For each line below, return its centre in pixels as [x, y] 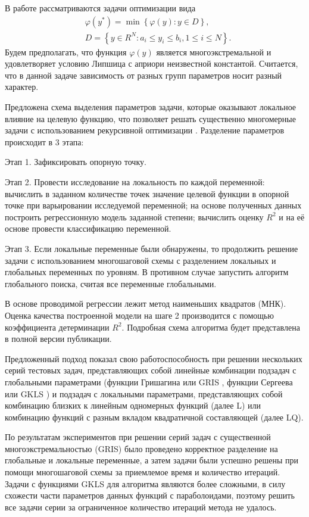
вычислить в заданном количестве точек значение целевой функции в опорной [147, 193]
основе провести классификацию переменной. [88, 228]
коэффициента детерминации [57, 327]
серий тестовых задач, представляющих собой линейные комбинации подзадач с [151, 370]
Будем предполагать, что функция [66, 52]
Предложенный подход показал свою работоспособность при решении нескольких [154, 358]
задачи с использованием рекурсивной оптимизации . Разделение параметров [145, 130]
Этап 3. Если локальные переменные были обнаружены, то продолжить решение [152, 248]
